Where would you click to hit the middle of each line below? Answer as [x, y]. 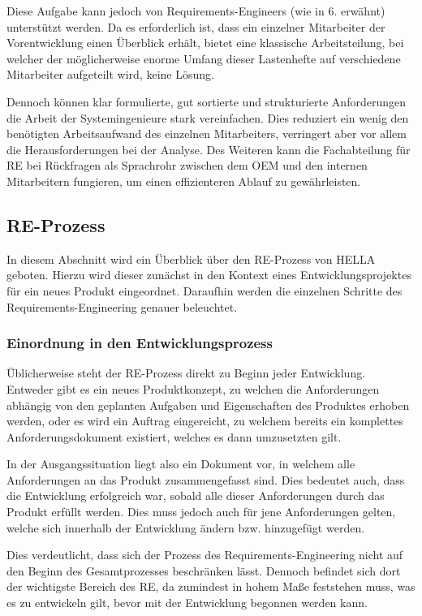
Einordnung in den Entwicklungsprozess [140, 343]
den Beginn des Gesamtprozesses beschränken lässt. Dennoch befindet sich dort [204, 570]
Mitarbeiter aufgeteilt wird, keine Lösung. [110, 74]
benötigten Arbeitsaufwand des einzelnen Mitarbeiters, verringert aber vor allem [207, 134]
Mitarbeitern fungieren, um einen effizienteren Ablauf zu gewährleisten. [184, 181]
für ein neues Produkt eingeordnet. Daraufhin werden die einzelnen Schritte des [205, 290]
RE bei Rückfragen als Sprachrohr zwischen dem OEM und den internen [187, 165]
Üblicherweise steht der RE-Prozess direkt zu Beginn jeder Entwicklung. [186, 373]
